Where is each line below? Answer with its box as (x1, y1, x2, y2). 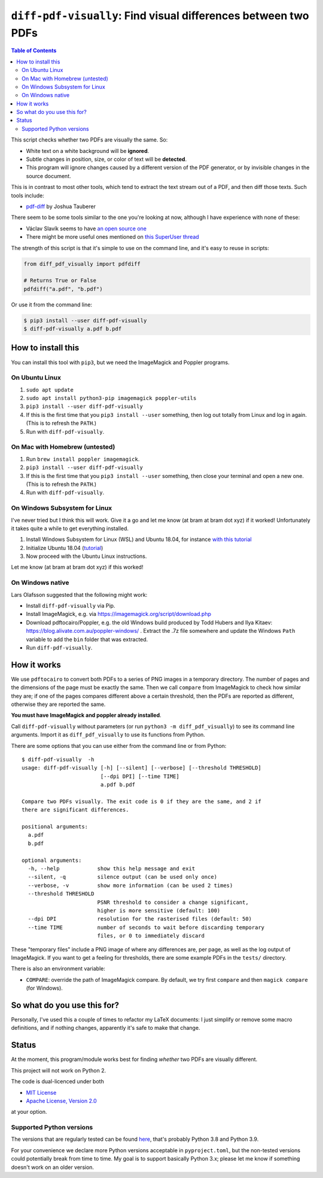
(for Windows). (26, 984, 63, 992)
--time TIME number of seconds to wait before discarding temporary (28, 924, 265, 931)
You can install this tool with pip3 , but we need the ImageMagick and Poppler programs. (11, 359, 230, 366)
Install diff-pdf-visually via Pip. (26, 602, 115, 609)
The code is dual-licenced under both (11, 1078, 104, 1085)
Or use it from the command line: (11, 300, 93, 308)
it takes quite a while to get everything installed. (11, 525, 129, 532)
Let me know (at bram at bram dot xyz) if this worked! (11, 564, 144, 571)
